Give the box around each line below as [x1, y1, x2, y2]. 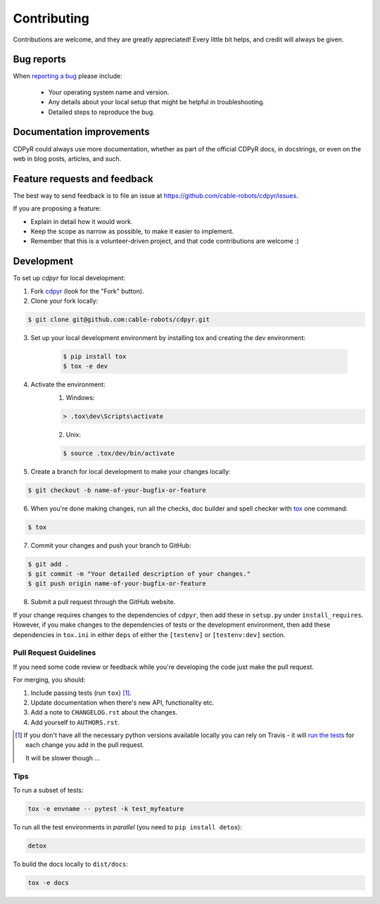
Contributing [13, 11, 89, 26]
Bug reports [13, 54, 67, 65]
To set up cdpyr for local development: [13, 274, 126, 282]
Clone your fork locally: [30, 296, 99, 306]
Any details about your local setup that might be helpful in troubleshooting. [48, 98, 265, 106]
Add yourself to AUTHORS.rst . [30, 718, 120, 727]
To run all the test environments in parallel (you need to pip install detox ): [13, 822, 242, 831]
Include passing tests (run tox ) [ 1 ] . [30, 689, 132, 697]
